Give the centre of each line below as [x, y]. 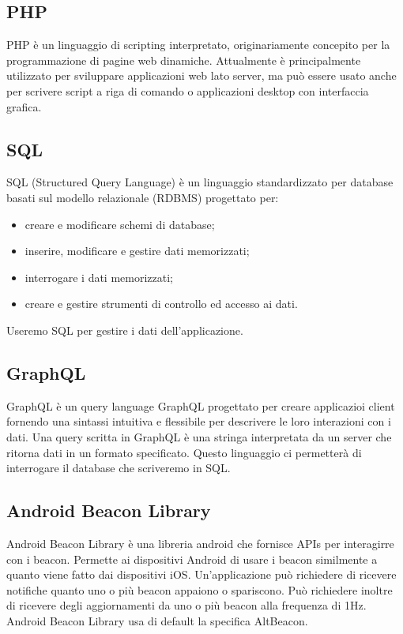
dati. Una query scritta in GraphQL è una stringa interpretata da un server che [199, 436]
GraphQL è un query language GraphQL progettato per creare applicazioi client [201, 405]
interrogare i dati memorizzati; [99, 277]
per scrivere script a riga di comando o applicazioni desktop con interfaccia [188, 90]
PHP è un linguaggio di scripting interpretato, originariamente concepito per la [198, 45]
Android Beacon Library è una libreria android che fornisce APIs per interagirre [200, 543]
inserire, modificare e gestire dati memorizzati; [137, 251]
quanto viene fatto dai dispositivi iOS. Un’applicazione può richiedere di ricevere [201, 574]
